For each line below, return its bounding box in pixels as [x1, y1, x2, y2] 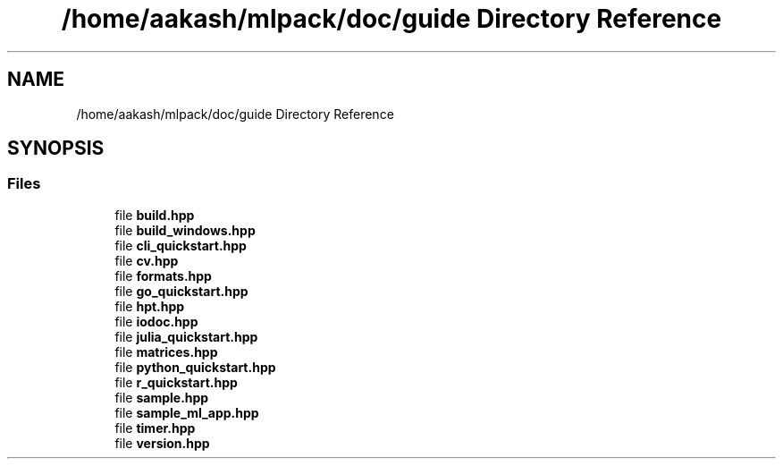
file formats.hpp [114, 267, 212, 284]
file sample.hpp [114, 389, 209, 405]
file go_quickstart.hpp [114, 283, 248, 299]
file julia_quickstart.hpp [114, 328, 258, 344]
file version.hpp [114, 435, 210, 451]
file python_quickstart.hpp [114, 359, 276, 375]
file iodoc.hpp [114, 313, 198, 329]
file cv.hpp [114, 252, 179, 268]
